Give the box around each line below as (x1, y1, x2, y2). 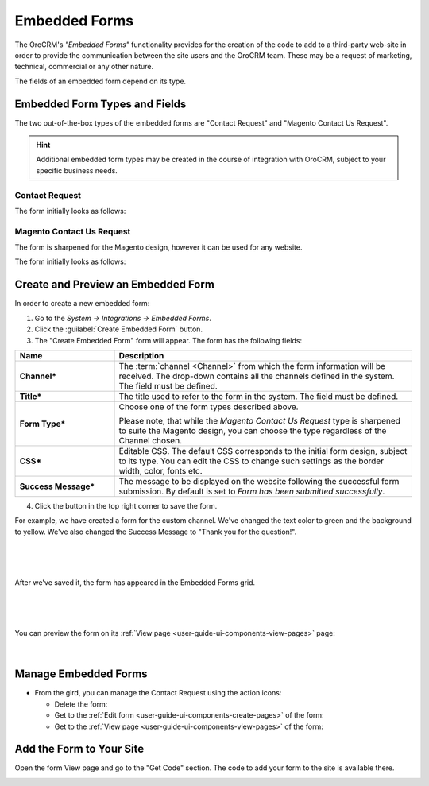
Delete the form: (54, 699, 108, 709)
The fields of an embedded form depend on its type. (14, 76, 187, 86)
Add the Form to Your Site (14, 742, 145, 756)
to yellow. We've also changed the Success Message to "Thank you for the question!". (14, 527, 297, 536)
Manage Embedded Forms (14, 668, 148, 681)
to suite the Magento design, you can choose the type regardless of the (118, 425, 387, 436)
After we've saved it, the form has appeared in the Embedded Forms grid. (14, 577, 256, 587)
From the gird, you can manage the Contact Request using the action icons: (34, 688, 282, 698)
